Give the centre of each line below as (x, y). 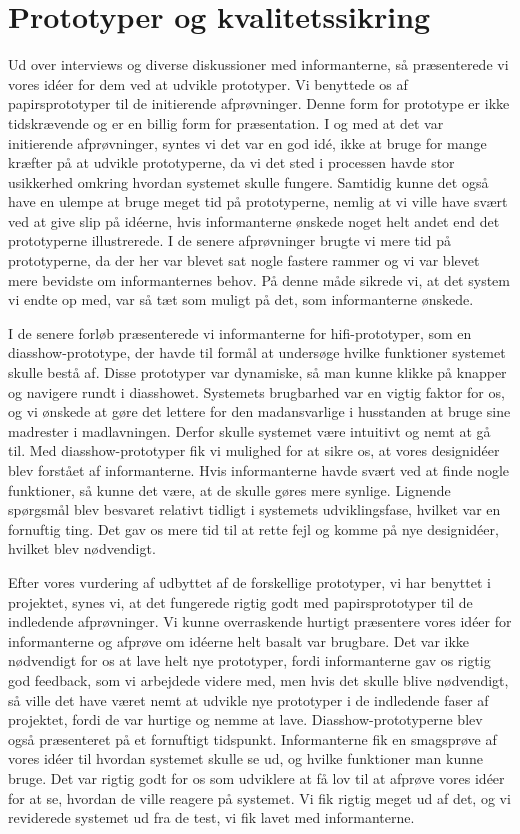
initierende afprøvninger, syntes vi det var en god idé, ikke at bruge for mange (247, 142)
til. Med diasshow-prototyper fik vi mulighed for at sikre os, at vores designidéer (254, 450)
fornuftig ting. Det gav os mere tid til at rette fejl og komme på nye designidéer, (253, 528)
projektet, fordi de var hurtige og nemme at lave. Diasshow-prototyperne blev (245, 719)
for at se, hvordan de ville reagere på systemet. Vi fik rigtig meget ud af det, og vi (259, 797)
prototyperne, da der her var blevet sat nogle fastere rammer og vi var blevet (244, 260)
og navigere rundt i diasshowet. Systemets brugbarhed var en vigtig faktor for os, (256, 391)
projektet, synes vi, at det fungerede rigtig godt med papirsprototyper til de (240, 601)
